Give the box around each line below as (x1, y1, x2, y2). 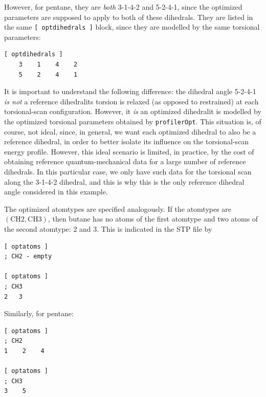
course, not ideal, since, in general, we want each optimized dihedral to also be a (4, 126, 256, 137)
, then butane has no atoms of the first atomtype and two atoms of (48, 213, 258, 224)
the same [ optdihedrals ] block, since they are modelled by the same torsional (4, 21, 260, 32)
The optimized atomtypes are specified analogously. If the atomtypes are (4, 203, 232, 214)
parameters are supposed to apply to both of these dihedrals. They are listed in (4, 11, 253, 22)
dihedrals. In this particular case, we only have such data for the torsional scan (4, 166, 252, 177)
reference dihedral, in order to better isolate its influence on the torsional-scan (4, 136, 249, 147)
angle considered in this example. (4, 186, 108, 197)
